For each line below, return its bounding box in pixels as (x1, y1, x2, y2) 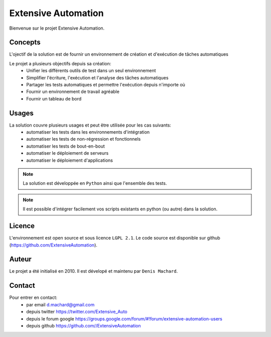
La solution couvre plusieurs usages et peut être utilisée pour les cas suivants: (9, 122, 172, 128)
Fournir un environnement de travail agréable (26, 88, 120, 95)
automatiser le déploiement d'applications (26, 157, 113, 163)
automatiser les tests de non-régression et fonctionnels (26, 136, 141, 142)
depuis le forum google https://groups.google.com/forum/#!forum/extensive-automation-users (26, 315, 223, 321)
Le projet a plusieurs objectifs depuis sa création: (9, 60, 111, 66)
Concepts (9, 38, 41, 47)
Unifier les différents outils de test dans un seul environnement (26, 68, 156, 74)
